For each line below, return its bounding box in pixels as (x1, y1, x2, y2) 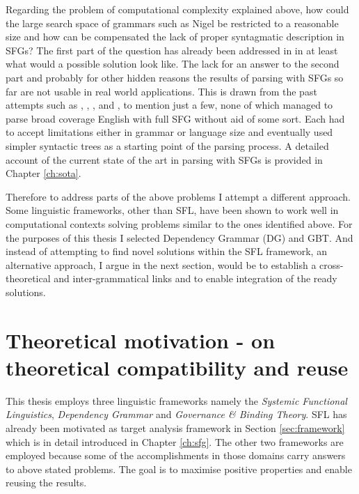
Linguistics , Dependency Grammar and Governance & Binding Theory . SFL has (6, 407, 347, 422)
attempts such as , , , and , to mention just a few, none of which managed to (6, 98, 333, 112)
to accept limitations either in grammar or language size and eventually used (6, 125, 333, 139)
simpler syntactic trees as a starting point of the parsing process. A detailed (6, 138, 329, 153)
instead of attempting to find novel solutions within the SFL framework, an (6, 244, 327, 258)
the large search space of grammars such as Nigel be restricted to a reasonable (6, 15, 339, 30)
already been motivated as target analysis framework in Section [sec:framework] (6, 420, 345, 435)
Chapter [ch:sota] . (6, 166, 81, 180)
